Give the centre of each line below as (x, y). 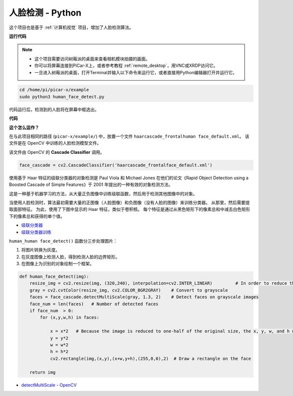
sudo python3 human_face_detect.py (62, 97)
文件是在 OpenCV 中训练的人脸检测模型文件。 (55, 143)
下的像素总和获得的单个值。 (37, 216)
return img (42, 372)
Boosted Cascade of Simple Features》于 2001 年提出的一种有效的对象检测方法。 (91, 185)
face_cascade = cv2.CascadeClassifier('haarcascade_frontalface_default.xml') (116, 165)
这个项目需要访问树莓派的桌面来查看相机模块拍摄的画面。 (92, 59)
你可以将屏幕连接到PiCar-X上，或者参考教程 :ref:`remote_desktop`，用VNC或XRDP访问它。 (126, 65)
